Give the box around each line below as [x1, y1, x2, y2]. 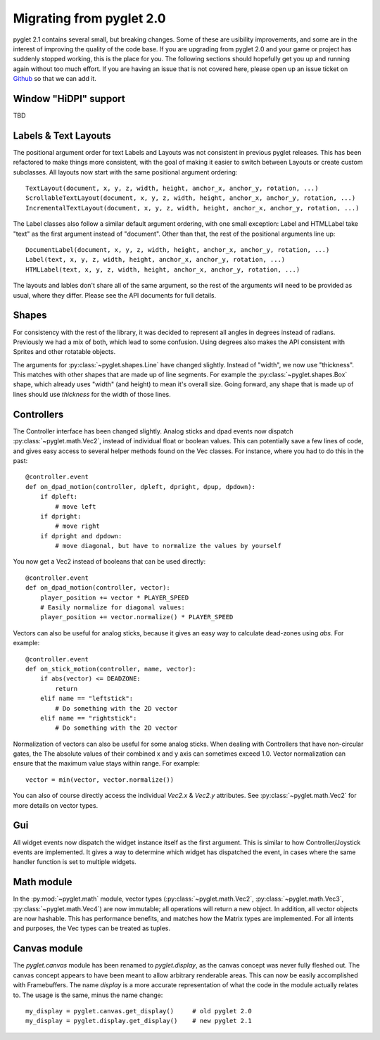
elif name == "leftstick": [39, 695, 134, 703]
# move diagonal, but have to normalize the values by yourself [55, 542, 281, 550]
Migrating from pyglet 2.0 [13, 11, 166, 26]
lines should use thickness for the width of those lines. [13, 390, 172, 398]
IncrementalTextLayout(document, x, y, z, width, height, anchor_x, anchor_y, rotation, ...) [25, 204, 360, 212]
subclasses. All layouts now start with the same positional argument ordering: [13, 167, 238, 176]
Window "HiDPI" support [13, 92, 126, 105]
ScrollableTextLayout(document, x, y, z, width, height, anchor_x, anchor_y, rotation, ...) [25, 194, 356, 202]
